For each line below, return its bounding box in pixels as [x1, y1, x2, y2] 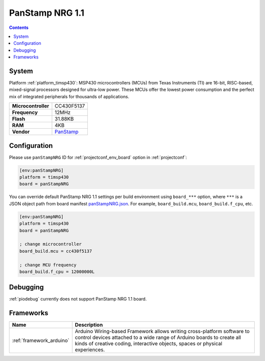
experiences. [75, 346, 105, 353]
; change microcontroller [19, 241, 82, 247]
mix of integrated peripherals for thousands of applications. [9, 93, 130, 99]
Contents [9, 25, 29, 30]
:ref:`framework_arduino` [12, 337, 70, 344]
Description [75, 322, 103, 329]
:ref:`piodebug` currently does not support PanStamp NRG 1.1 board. [9, 296, 147, 302]
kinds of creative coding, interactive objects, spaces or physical [75, 340, 223, 347]
